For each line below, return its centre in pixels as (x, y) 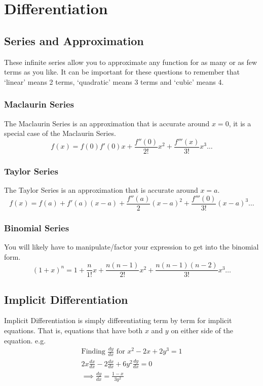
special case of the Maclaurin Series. (60, 133)
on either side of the (202, 330)
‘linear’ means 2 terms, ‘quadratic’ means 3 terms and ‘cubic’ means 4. (114, 81)
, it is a (240, 123)
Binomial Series (37, 227)
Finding (93, 352)
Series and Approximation (74, 40)
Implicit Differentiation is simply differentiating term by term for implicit (118, 320)
